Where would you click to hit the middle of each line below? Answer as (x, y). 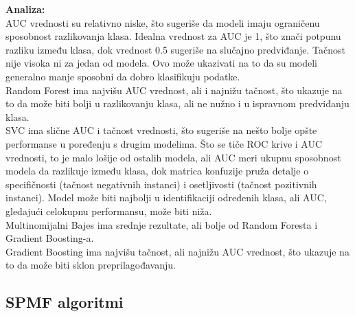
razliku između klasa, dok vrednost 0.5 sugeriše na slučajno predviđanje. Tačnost (175, 49)
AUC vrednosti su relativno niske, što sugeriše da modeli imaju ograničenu (163, 22)
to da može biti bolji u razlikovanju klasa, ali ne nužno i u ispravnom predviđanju (177, 103)
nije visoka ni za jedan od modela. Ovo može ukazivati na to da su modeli (161, 63)
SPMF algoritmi (65, 302)
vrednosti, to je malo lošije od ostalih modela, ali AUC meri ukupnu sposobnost (173, 157)
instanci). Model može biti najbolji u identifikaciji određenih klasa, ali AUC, (166, 197)
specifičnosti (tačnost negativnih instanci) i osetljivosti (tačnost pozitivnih (161, 184)
